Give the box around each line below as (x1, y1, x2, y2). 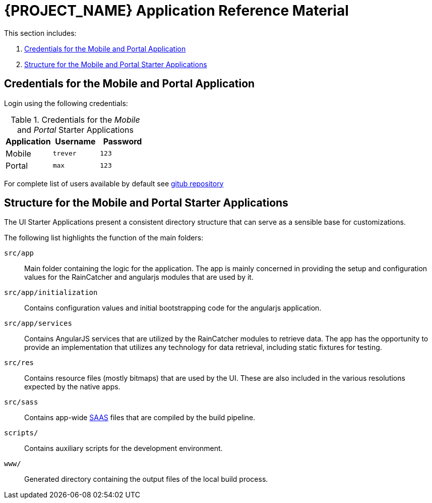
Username (55, 136, 96, 146)
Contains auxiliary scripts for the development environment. (24, 444, 223, 453)
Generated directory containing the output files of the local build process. (24, 475, 268, 484)
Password (103, 136, 142, 146)
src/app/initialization (4, 288, 98, 297)
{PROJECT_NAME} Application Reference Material (4, 2, 349, 19)
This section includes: (4, 28, 77, 37)
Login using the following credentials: (4, 98, 128, 108)
